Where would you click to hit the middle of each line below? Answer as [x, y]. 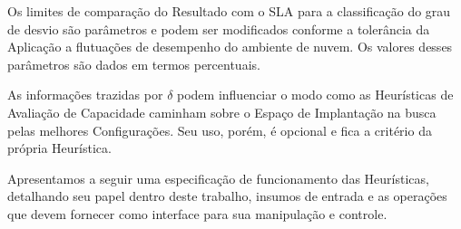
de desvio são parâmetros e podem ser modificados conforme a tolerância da [219, 29]
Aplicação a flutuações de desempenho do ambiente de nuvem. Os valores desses [230, 47]
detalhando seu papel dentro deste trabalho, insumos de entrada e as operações [227, 196]
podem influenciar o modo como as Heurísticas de [315, 95]
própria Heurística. [59, 148]
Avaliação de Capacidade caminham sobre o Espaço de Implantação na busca [222, 112]
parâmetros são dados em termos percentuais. [134, 64]
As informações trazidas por [85, 95]
